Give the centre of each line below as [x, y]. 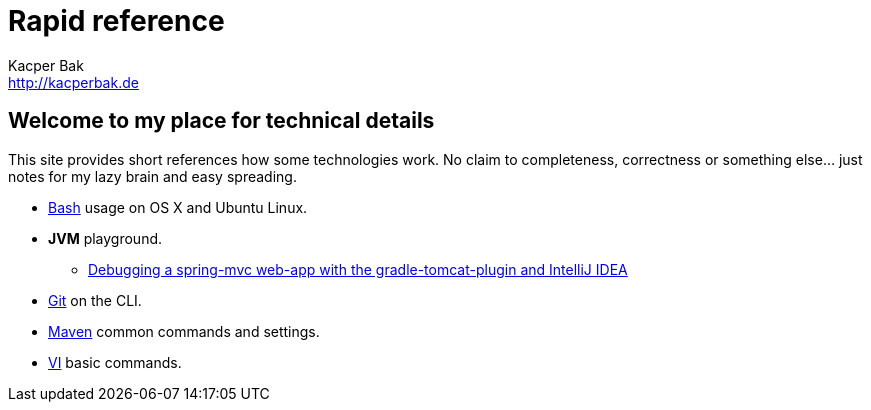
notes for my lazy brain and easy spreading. [152, 176]
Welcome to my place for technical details [221, 121]
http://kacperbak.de [73, 82]
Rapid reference [116, 21]
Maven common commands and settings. [184, 331]
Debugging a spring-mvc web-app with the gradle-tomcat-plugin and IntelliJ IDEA [358, 269]
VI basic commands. [115, 362]
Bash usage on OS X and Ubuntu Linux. [178, 207]
